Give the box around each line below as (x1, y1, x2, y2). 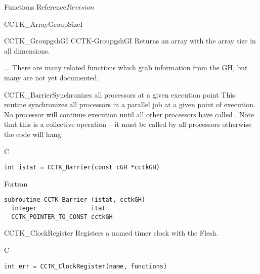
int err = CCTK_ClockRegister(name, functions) (4, 262, 167, 270)
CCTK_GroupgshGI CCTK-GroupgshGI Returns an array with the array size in (4, 35, 256, 46)
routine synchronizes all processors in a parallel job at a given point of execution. (4, 99, 255, 110)
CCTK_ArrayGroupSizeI (4, 18, 83, 29)
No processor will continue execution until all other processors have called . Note (4, 109, 254, 119)
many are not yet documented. (4, 72, 99, 82)
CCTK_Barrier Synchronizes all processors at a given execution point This (4, 89, 235, 100)
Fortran (4, 178, 28, 189)
